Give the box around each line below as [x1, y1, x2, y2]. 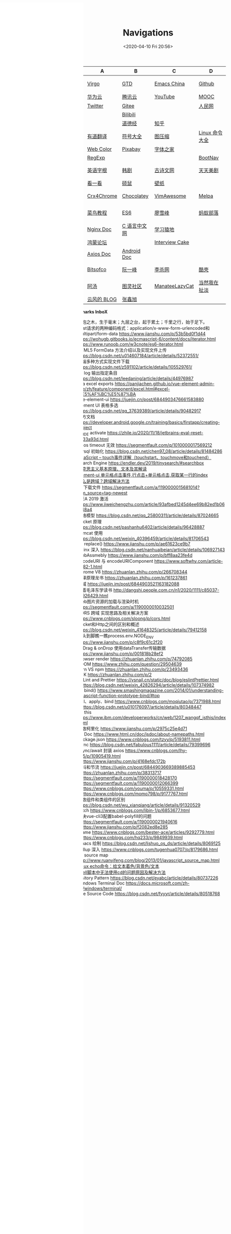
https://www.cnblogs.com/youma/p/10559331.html [80, 785, 184, 791]
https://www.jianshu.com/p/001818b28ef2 [77, 651, 163, 656]
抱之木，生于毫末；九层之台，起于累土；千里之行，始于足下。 [81, 319, 207, 325]
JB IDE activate [77, 429, 106, 437]
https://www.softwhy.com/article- [154, 558, 223, 564]
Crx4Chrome [87, 193, 117, 199]
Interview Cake [154, 238, 190, 245]
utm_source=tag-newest [77, 490, 128, 496]
